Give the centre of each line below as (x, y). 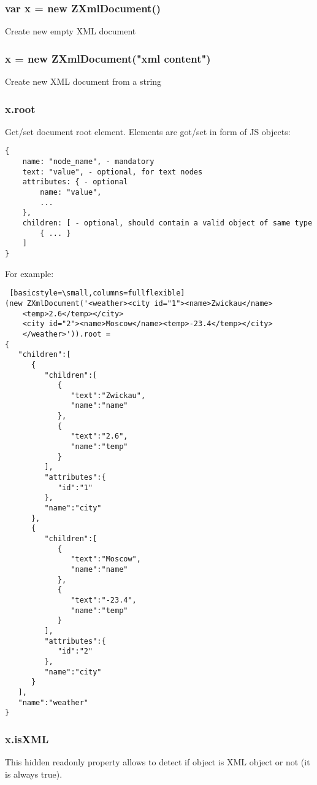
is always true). (34, 774)
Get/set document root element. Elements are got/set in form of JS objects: (148, 131)
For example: (29, 273)
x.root (20, 108)
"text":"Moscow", (106, 559)
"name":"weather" (53, 702)
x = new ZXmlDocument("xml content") (108, 58)
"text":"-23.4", (104, 600)
